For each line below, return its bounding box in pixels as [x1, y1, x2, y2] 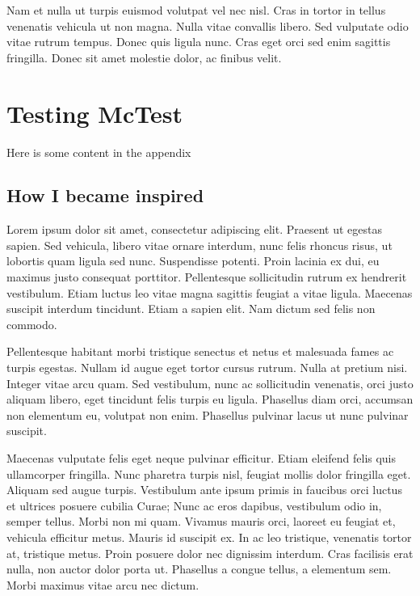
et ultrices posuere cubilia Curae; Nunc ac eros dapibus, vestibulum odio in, [6, 497, 382, 514]
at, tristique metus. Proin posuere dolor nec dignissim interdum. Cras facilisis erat [6, 544, 414, 561]
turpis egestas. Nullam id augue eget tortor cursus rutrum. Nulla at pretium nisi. [6, 359, 408, 376]
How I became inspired [6, 183, 204, 208]
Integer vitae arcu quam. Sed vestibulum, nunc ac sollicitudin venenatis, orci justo [6, 374, 414, 391]
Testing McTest [6, 96, 183, 129]
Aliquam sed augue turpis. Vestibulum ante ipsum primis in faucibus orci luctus [6, 481, 402, 498]
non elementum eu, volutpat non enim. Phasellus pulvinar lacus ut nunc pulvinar [6, 406, 409, 423]
